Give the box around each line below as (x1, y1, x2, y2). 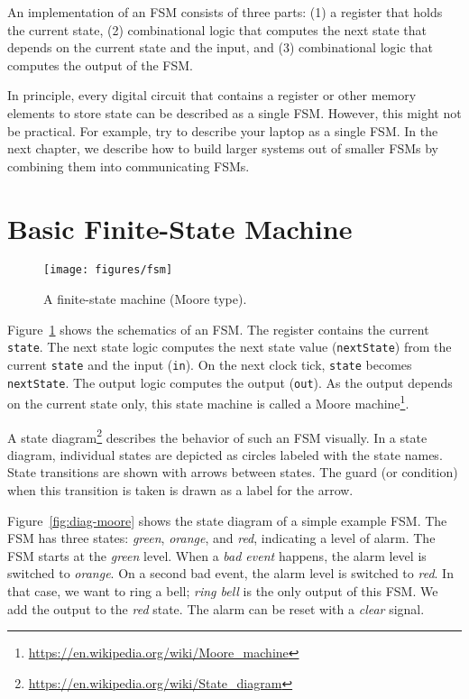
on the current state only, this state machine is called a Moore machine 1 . (7, 391, 409, 412)
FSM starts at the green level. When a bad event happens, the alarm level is (7, 546, 427, 565)
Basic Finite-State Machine (7, 209, 353, 246)
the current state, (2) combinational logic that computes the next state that (7, 20, 428, 39)
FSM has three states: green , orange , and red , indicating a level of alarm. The (7, 529, 436, 547)
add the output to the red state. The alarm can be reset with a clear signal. (7, 599, 425, 618)
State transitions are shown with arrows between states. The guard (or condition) (7, 463, 458, 482)
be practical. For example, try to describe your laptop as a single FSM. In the (7, 121, 438, 140)
